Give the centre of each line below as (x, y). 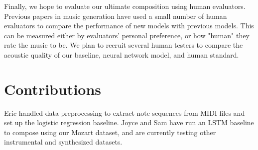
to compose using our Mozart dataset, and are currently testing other (110, 132)
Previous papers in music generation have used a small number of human (116, 16)
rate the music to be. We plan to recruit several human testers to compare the (124, 45)
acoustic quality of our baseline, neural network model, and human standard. (122, 54)
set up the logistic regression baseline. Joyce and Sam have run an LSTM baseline (129, 122)
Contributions (53, 89)
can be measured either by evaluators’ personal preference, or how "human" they (127, 35)
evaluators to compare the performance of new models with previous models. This (129, 26)
